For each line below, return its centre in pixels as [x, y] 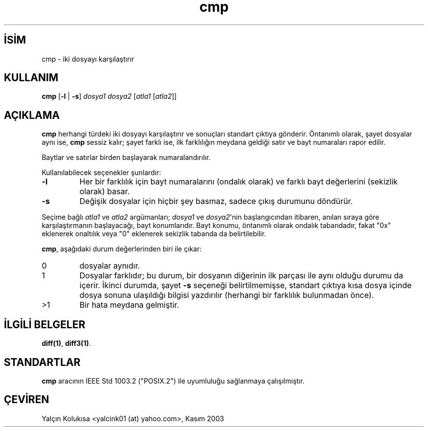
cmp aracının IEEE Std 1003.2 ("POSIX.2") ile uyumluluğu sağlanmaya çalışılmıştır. [173, 381]
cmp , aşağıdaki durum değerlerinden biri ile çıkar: [122, 249]
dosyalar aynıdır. [110, 266]
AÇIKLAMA [32, 115]
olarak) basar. [105, 192]
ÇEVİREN [27, 400]
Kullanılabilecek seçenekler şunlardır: [101, 173]
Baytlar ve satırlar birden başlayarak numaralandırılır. [126, 158]
